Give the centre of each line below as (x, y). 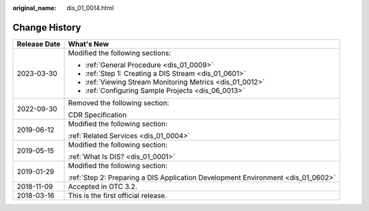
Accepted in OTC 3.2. (102, 186)
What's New (88, 44)
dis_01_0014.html (90, 8)
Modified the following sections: (120, 53)
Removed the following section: (119, 102)
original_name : (35, 8)
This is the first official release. (118, 195)
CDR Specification (97, 115)
